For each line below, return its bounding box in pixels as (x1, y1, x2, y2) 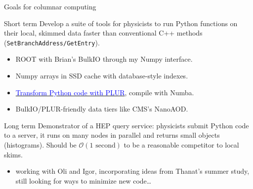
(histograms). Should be (4, 140, 77, 150)
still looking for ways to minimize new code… (15, 175, 152, 186)
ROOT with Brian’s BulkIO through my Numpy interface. (15, 54, 193, 64)
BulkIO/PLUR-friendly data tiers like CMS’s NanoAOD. (15, 104, 188, 114)
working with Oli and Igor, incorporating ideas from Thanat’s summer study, (15, 166, 250, 176)
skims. (4, 149, 23, 159)
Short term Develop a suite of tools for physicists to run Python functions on (4, 18, 238, 28)
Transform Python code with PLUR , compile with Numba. (15, 87, 194, 97)
